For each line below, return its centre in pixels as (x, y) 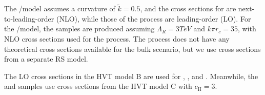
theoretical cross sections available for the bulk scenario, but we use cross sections (132, 49)
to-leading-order (29, 18)
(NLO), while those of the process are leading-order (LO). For (154, 18)
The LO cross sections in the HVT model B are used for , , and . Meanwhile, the (131, 76)
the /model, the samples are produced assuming (79, 28)
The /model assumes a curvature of (60, 8)
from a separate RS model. (46, 59)
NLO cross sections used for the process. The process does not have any (117, 39)
